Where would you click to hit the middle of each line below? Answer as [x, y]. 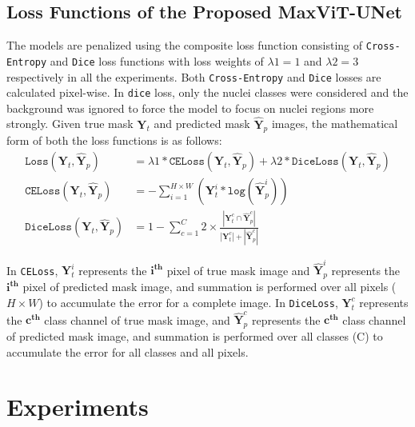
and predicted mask [202, 124]
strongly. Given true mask [70, 124]
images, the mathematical [335, 124]
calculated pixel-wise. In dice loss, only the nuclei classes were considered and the [207, 92]
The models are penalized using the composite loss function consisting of [185, 45]
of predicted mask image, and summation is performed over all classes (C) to [195, 336]
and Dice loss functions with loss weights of [157, 60]
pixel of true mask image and [238, 270]
